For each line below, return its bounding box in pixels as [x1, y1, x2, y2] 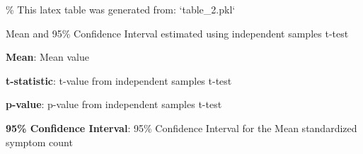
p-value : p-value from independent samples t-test [6, 97, 222, 112]
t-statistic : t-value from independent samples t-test [6, 73, 232, 88]
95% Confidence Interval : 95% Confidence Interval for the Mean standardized [6, 120, 357, 135]
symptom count [6, 134, 73, 149]
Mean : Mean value [6, 49, 90, 64]
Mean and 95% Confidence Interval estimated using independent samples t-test [6, 25, 349, 40]
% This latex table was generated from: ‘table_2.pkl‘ [6, 2, 236, 16]
